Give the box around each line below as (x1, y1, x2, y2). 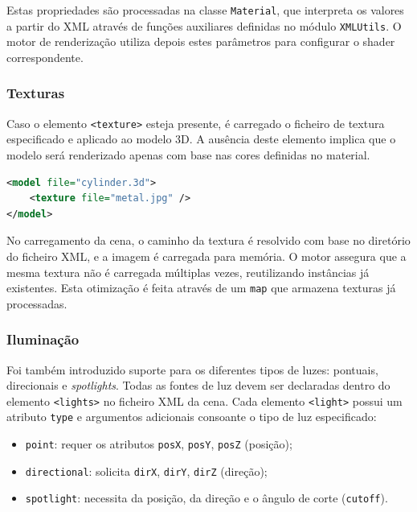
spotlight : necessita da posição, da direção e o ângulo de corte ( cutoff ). (25, 489, 388, 506)
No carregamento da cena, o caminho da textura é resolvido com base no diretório (6, 232, 411, 249)
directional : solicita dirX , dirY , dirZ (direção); (25, 462, 268, 479)
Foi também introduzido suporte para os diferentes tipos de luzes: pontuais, (6, 361, 378, 378)
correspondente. (6, 48, 84, 65)
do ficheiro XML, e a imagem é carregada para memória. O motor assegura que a (6, 247, 407, 264)
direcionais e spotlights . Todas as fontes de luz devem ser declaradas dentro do (6, 377, 390, 394)
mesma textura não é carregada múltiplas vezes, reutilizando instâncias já (6, 263, 370, 280)
